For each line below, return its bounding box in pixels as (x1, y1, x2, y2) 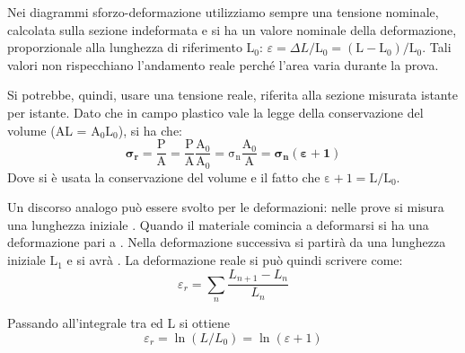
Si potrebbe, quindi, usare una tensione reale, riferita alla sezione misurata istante (7, 85, 458, 104)
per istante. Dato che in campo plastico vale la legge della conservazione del (7, 102, 424, 121)
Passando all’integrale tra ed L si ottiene (7, 313, 231, 331)
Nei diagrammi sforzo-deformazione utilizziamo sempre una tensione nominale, (7, 3, 439, 21)
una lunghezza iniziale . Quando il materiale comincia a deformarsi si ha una (7, 215, 429, 234)
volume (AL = (7, 120, 87, 139)
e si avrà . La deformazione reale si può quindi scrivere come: (66, 251, 403, 269)
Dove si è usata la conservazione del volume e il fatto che (7, 167, 320, 186)
